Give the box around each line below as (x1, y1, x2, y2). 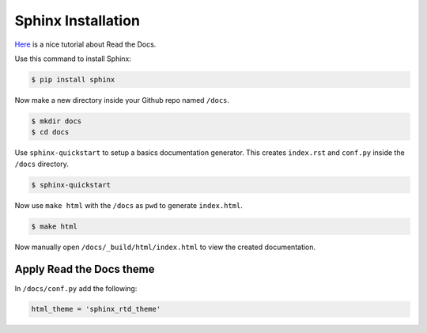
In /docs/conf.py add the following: (14, 283, 138, 293)
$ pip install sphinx (31, 75, 115, 84)
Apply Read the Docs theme (14, 263, 155, 276)
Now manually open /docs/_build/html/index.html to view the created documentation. (14, 242, 316, 252)
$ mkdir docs (31, 116, 82, 126)
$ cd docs (31, 127, 70, 137)
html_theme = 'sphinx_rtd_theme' (31, 305, 161, 314)
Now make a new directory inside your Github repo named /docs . (14, 95, 229, 104)
